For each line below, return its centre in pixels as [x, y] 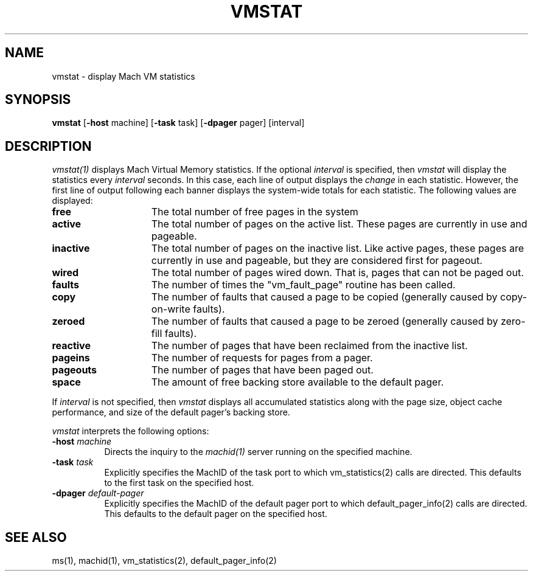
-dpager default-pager [98, 493]
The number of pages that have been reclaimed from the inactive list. [309, 346]
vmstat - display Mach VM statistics [124, 76]
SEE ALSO [36, 537]
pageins [71, 358]
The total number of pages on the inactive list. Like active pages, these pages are [337, 248]
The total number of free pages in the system [255, 212]
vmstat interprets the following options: [131, 431]
